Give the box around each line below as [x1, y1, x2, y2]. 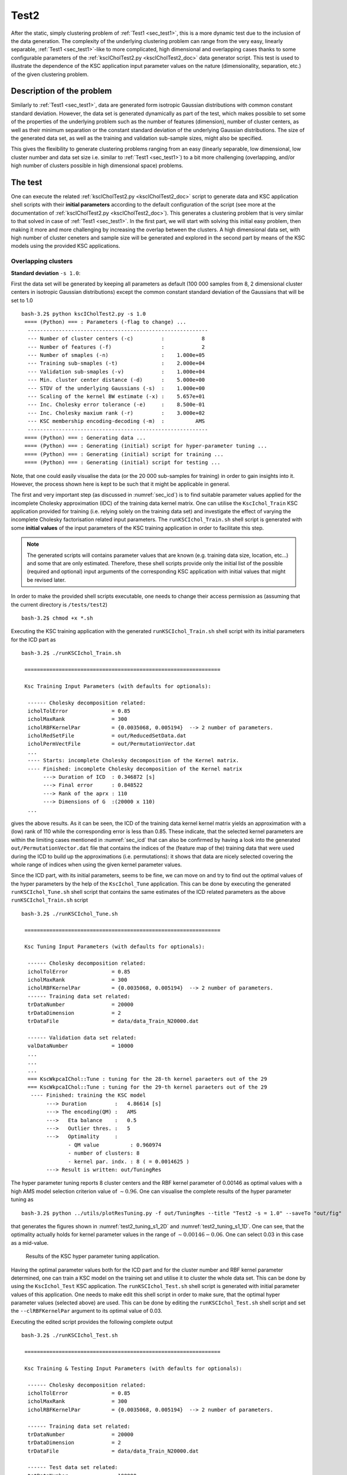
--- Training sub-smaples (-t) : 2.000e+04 [27, 360, 205, 367]
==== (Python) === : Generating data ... [24, 434, 146, 441]
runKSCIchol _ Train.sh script [11, 897, 89, 904]
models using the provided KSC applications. [11, 242, 120, 250]
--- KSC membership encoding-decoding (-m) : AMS [27, 418, 205, 425]
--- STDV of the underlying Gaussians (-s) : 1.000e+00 [27, 385, 205, 392]
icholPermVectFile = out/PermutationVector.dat [27, 740, 196, 748]
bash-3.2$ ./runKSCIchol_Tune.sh [21, 910, 118, 917]
